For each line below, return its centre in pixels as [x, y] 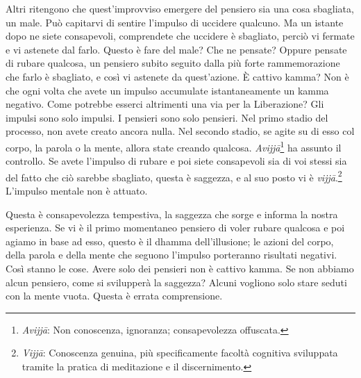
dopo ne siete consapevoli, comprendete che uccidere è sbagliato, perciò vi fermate [180, 36]
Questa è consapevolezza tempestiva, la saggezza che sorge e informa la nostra [172, 214]
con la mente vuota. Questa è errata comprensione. [114, 296]
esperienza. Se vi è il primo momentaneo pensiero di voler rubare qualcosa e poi [175, 228]
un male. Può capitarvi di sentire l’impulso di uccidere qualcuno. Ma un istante [175, 22]
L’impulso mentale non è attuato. [77, 191]
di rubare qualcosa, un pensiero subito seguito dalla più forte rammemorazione [173, 63]
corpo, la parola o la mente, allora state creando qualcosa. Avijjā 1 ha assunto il [174, 146]
